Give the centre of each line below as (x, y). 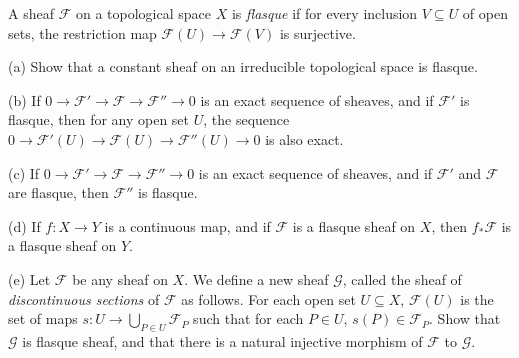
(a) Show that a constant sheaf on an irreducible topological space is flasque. (243, 66)
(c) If (24, 172)
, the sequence (246, 119)
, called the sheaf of (402, 278)
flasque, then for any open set (99, 119)
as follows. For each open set (268, 298)
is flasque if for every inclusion (324, 13)
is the (477, 298)
